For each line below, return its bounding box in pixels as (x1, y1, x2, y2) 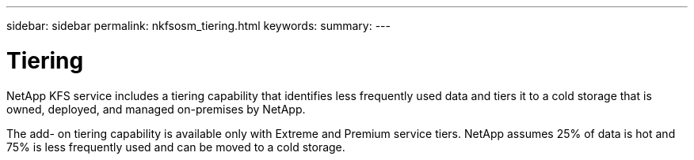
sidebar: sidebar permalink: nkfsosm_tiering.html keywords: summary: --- (6, 19, 391, 32)
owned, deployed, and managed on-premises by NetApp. (6, 102, 306, 116)
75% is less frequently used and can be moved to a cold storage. (6, 140, 345, 154)
